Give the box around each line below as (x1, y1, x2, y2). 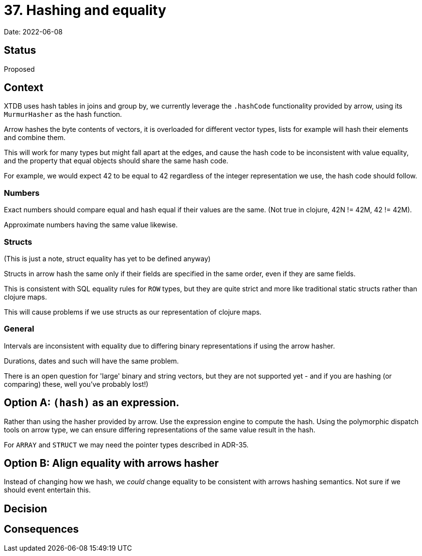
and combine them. (4, 133, 65, 142)
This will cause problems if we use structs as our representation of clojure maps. (4, 307, 262, 316)
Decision (4, 502, 48, 515)
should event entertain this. (4, 486, 91, 494)
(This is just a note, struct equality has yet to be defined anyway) (4, 254, 211, 263)
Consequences (4, 523, 79, 536)
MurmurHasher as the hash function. (4, 110, 122, 119)
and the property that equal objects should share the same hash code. (4, 157, 228, 165)
